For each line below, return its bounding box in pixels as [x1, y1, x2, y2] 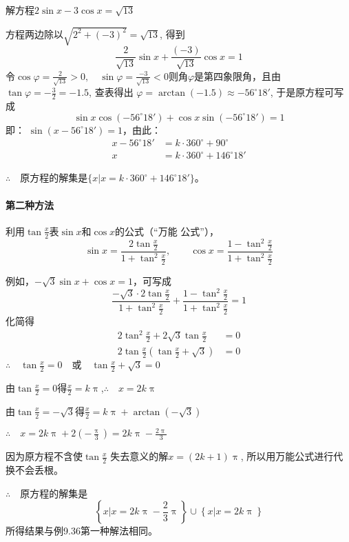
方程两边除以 [6, 26, 63, 41]
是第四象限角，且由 [194, 68, 282, 83]
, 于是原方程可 [270, 85, 335, 99]
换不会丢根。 [6, 463, 63, 477]
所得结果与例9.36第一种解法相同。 [6, 523, 158, 538]
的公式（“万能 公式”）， [115, 223, 219, 238]
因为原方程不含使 [6, 449, 83, 463]
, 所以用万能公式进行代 [240, 449, 343, 463]
